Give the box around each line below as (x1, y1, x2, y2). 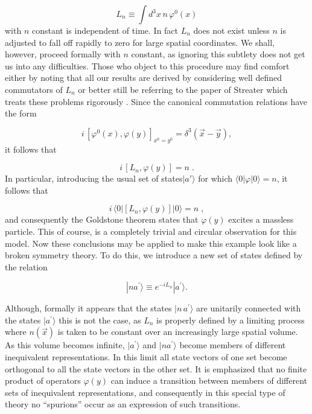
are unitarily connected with (196, 302, 301, 314)
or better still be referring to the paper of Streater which (78, 83, 288, 95)
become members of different (179, 339, 286, 351)
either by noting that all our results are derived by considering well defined (5, 71, 282, 84)
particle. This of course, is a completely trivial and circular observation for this (5, 225, 297, 237)
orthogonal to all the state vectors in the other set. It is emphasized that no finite (5, 362, 307, 375)
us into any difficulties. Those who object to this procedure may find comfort (5, 59, 290, 72)
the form (5, 107, 37, 119)
